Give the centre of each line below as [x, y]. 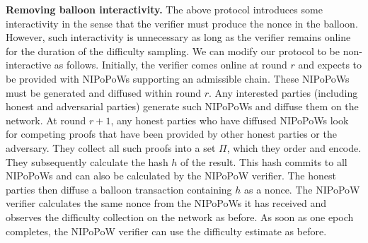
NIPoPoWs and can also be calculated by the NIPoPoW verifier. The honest [171, 176]
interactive [29, 65]
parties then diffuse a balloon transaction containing [119, 189]
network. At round [46, 120]
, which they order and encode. [294, 147]
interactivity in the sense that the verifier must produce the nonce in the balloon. [182, 23]
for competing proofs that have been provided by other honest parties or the [171, 134]
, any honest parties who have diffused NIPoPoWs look [230, 120]
